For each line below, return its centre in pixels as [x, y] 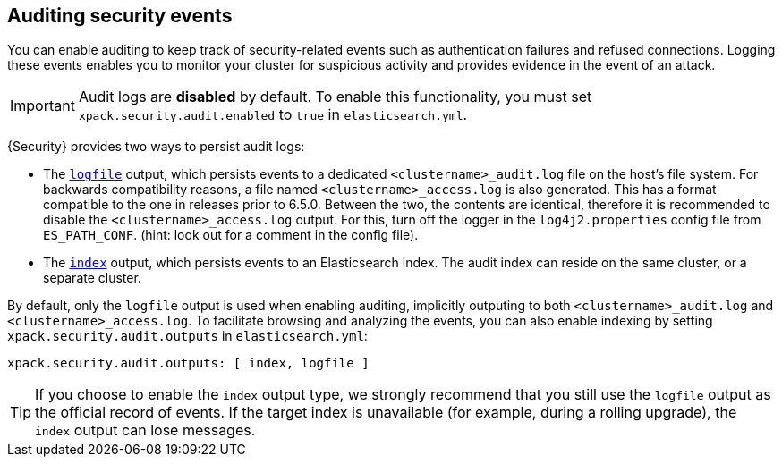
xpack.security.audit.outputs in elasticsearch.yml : [187, 336]
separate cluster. [92, 278]
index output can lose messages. [145, 430]
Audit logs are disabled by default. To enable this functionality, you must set [335, 97]
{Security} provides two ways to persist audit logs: [156, 147]
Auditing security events [120, 16]
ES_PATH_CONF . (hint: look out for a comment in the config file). [231, 235]
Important [42, 106]
